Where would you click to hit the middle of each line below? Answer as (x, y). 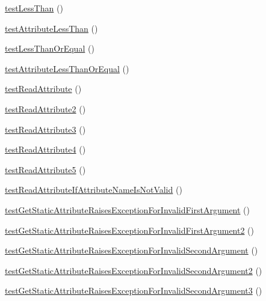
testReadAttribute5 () (45, 169)
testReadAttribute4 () (45, 149)
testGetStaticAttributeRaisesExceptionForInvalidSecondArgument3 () (134, 290)
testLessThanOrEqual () (50, 48)
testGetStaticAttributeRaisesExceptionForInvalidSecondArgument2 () (134, 270)
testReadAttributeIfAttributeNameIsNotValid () (94, 190)
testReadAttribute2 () (45, 108)
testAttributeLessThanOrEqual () (67, 68)
